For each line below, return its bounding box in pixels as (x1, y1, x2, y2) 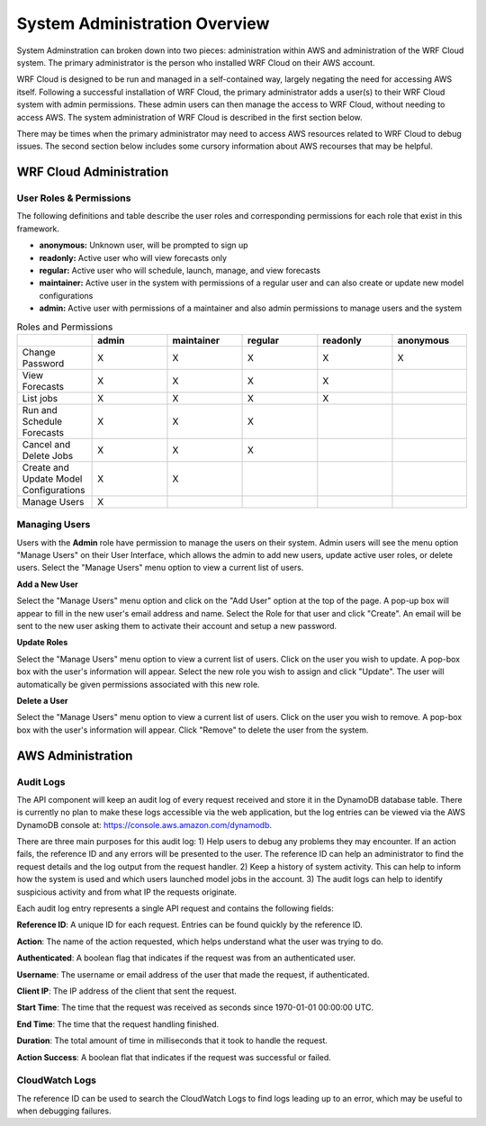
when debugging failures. (16, 1105, 112, 1116)
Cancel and (22, 437, 71, 450)
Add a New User (16, 579, 78, 590)
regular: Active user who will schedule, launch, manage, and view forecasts (39, 266, 321, 275)
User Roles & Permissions (16, 192, 131, 204)
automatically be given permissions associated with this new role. (16, 679, 260, 689)
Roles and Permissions (16, 320, 113, 333)
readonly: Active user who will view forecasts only (39, 252, 228, 263)
